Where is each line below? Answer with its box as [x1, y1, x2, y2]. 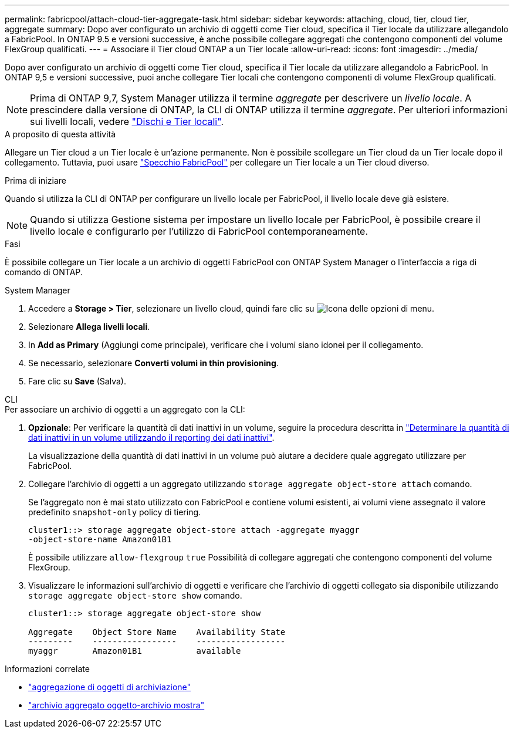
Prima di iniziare [5, 175, 66, 185]
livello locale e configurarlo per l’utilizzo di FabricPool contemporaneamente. [30, 225, 368, 237]
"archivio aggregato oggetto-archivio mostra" [28, 700, 205, 710]
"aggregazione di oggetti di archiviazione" [28, 682, 191, 692]
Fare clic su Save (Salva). [28, 376, 126, 386]
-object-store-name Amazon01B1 [28, 535, 172, 544]
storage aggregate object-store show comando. [28, 590, 242, 600]
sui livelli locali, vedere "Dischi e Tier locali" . [30, 116, 224, 127]
